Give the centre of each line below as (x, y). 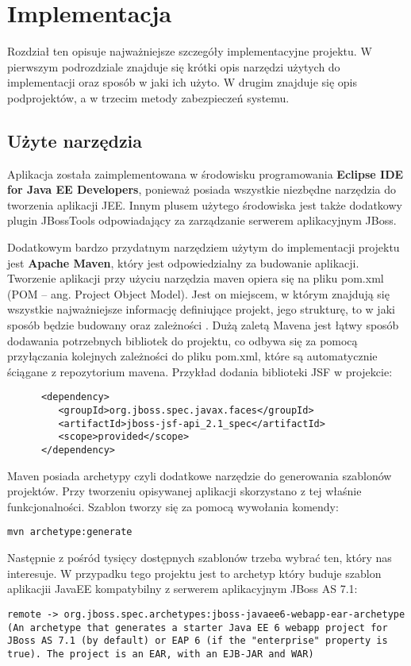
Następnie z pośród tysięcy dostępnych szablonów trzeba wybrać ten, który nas (200, 558)
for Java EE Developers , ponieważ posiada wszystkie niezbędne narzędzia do (202, 189)
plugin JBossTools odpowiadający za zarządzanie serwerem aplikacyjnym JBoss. (202, 220)
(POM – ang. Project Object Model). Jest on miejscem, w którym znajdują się (198, 293)
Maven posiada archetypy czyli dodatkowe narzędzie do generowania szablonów (200, 475)
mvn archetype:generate (70, 532)
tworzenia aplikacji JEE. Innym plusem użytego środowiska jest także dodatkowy (205, 204)
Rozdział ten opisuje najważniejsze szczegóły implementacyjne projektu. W (190, 51)
